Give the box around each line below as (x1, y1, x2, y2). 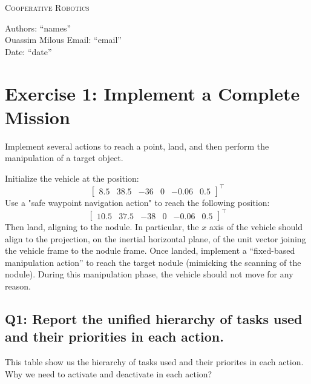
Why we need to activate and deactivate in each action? (5, 367, 212, 380)
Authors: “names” (5, 21, 71, 34)
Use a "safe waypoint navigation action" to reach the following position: (5, 196, 270, 208)
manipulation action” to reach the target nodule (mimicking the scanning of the (5, 256, 301, 268)
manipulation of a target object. (5, 151, 123, 164)
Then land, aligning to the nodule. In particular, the (5, 220, 199, 233)
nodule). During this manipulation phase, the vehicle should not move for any (5, 268, 293, 280)
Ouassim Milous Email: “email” (5, 33, 122, 46)
